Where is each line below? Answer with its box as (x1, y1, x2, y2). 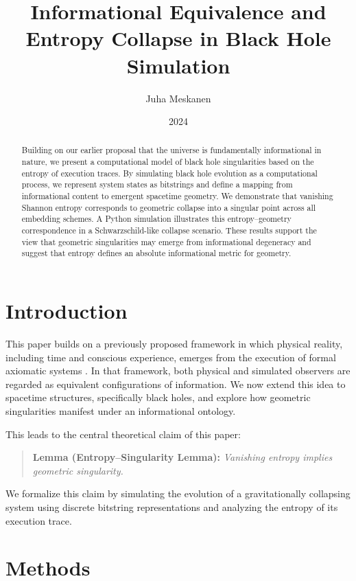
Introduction (5, 297, 128, 325)
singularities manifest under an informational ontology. (5, 403, 236, 418)
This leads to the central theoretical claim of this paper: (5, 426, 241, 441)
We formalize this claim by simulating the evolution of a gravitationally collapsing (5, 486, 351, 501)
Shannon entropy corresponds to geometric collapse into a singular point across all (21, 201, 316, 213)
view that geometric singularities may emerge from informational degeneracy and (21, 236, 311, 247)
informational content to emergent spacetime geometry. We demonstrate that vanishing (21, 190, 333, 202)
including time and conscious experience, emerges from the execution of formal (5, 350, 336, 364)
